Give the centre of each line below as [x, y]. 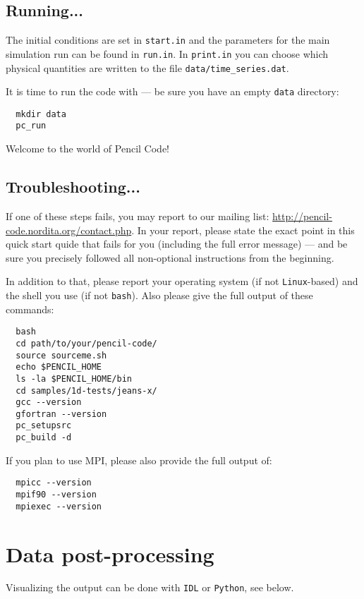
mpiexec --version [59, 506]
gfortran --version [61, 414]
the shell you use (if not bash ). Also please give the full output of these [159, 295]
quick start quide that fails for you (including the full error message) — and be [177, 244]
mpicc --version [54, 483]
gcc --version [49, 403]
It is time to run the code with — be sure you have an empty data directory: [172, 91]
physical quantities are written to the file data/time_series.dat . [147, 67]
